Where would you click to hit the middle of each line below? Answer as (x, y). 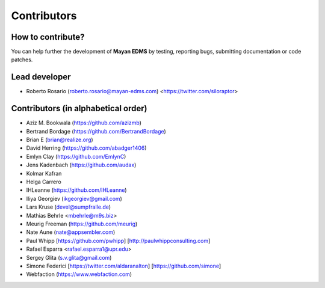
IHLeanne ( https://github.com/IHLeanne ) (76, 190)
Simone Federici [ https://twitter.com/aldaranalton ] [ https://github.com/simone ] (124, 266)
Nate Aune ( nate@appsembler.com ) (71, 232)
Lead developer (41, 77)
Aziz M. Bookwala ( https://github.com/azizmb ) (84, 123)
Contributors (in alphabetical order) (79, 109)
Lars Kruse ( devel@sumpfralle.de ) (69, 207)
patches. (22, 60)
